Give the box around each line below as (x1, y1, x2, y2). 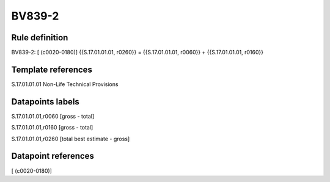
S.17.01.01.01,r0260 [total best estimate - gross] (11, 135, 130, 142)
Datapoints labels (11, 96, 79, 107)
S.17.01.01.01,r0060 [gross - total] (11, 112, 95, 120)
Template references (11, 64, 93, 75)
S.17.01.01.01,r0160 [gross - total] (11, 124, 94, 131)
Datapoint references (11, 151, 95, 161)
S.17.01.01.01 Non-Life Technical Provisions (11, 80, 119, 88)
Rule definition (11, 32, 68, 43)
